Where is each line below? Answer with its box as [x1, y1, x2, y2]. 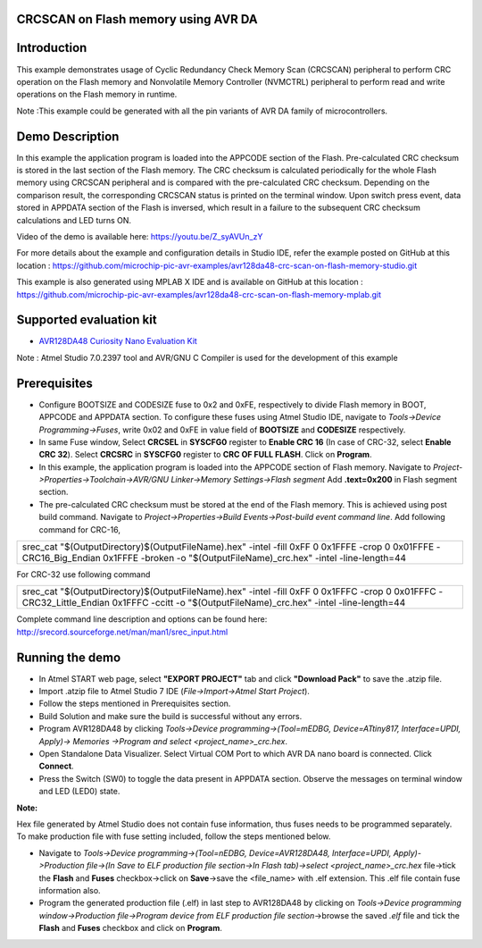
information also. [38, 885, 102, 895]
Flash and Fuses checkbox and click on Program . [38, 923, 223, 934]
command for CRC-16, [38, 524, 120, 535]
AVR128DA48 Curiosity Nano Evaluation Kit [38, 336, 198, 347]
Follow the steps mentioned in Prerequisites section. [38, 698, 231, 709]
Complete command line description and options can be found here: [16, 614, 268, 625]
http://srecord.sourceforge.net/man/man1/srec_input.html [16, 626, 229, 637]
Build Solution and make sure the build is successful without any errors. [38, 710, 303, 721]
